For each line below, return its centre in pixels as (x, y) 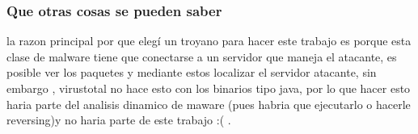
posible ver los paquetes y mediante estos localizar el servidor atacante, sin (192, 72)
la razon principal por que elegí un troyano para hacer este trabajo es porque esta (209, 41)
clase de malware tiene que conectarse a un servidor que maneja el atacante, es (202, 56)
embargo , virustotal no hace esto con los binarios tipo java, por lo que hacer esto (209, 88)
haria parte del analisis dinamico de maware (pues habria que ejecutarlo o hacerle (209, 104)
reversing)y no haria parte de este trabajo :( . (119, 120)
